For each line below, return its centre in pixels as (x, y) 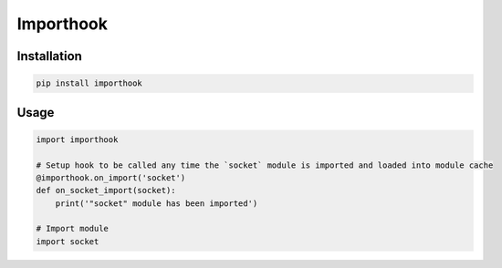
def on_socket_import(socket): (106, 191)
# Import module (73, 229)
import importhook (77, 139)
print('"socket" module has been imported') (157, 203)
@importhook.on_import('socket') (111, 177)
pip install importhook (89, 83)
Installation (49, 56)
